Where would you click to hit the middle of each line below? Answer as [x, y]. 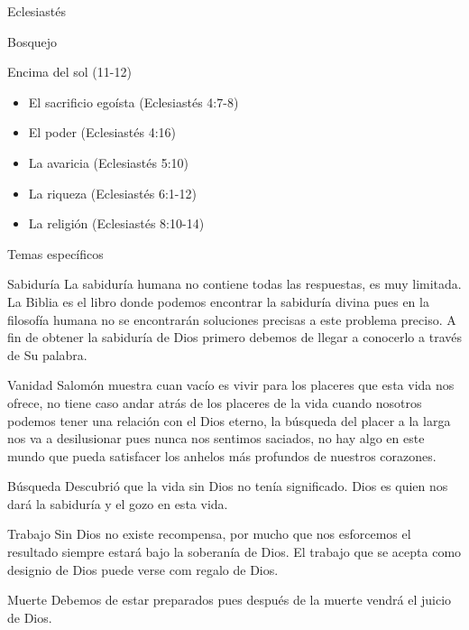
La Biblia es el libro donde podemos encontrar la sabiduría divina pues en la [218, 301]
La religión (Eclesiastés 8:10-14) [116, 223]
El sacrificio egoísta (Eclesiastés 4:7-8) [133, 102]
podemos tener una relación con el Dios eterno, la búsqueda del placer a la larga [229, 420]
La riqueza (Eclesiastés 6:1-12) [112, 193]
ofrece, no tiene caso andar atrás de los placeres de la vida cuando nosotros [215, 402]
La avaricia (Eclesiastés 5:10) [108, 162]
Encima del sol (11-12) [69, 72]
